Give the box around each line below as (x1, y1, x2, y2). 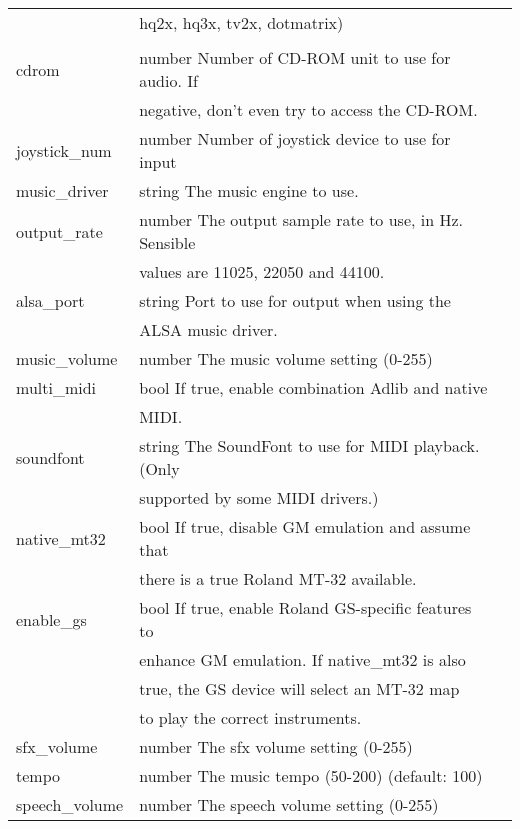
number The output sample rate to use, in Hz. (139, 208, 463, 231)
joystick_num (16, 138, 112, 162)
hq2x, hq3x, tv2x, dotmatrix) (139, 11, 344, 34)
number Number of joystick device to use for (139, 127, 451, 150)
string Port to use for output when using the (139, 289, 451, 312)
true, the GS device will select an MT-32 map (139, 677, 460, 700)
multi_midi (16, 376, 97, 399)
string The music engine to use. (139, 179, 359, 202)
